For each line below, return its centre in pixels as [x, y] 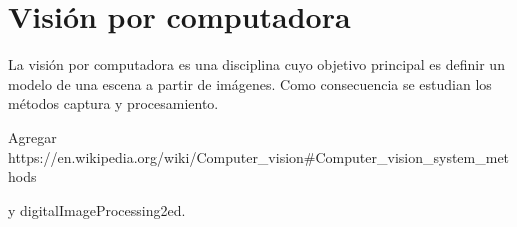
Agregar [32, 136]
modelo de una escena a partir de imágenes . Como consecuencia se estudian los [250, 83]
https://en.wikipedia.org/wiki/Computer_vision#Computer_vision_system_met [259, 156]
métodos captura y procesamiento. [113, 103]
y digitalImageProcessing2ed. [97, 209]
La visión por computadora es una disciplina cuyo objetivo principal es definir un [256, 64]
